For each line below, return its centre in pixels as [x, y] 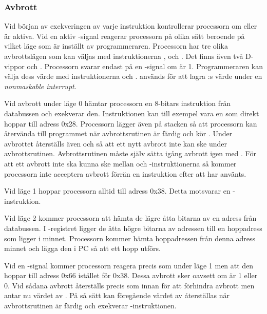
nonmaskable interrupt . [40, 86]
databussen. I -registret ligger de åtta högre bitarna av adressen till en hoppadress [133, 228]
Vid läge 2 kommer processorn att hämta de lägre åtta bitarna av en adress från [130, 218]
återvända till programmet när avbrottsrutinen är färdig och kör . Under [118, 133]
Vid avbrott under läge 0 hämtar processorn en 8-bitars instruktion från [118, 103]
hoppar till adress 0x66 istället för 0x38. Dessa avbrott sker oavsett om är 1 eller [131, 275]
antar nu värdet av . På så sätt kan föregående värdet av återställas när [117, 295]
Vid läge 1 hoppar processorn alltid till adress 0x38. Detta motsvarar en [117, 191]
